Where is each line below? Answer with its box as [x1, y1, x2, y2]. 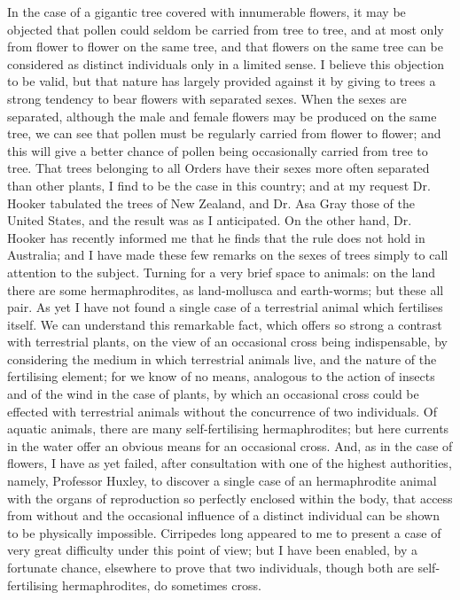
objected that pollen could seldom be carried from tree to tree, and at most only [7, 19, 444, 38]
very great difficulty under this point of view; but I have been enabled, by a [7, 541, 417, 559]
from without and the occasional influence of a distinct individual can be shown [7, 506, 440, 525]
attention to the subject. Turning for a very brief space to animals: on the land [7, 262, 436, 281]
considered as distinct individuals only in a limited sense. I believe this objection [7, 54, 444, 73]
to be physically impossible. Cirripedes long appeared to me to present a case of [7, 523, 441, 542]
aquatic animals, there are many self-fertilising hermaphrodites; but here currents [7, 419, 449, 438]
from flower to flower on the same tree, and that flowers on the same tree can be [7, 37, 443, 56]
